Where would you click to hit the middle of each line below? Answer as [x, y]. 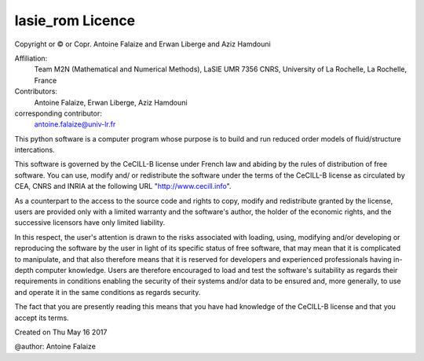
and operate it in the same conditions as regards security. [108, 292]
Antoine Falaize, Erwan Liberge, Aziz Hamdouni [111, 102]
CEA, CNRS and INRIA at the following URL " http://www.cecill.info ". [123, 186]
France [46, 80]
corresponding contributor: [58, 113]
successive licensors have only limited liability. [90, 223]
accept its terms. [42, 318]
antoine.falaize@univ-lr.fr [75, 124]
